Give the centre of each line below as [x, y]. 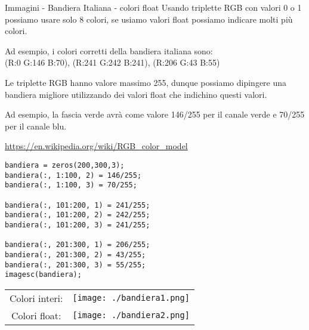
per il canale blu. [36, 126]
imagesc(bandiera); [43, 275]
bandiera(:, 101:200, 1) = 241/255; [78, 205]
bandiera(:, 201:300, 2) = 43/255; [75, 255]
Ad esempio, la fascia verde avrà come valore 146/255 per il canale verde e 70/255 [155, 114]
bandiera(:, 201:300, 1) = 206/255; [78, 245]
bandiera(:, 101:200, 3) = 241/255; [78, 225]
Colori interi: [36, 298]
